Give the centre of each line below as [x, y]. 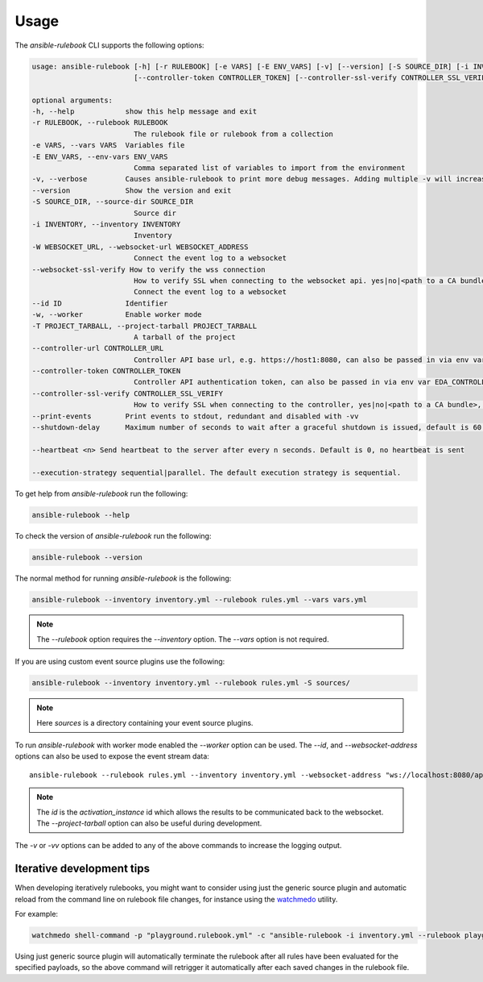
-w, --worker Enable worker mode [117, 315]
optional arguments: [72, 100]
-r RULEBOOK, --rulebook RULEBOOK [100, 123]
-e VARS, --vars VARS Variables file [108, 146]
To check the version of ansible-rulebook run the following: [113, 535]
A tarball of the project [185, 337]
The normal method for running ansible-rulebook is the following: [123, 578]
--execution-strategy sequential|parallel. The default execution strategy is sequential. [217, 472]
